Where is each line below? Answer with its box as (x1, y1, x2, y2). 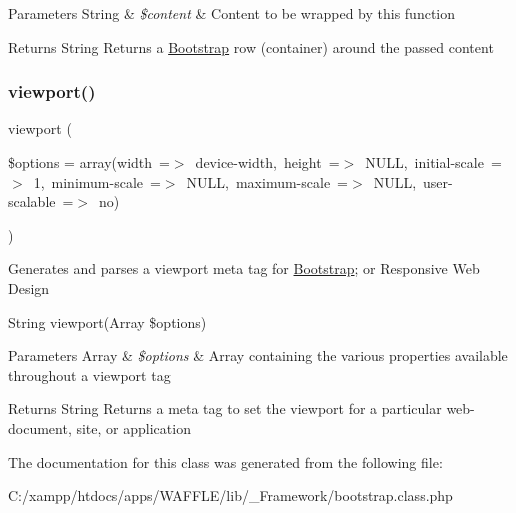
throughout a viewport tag (8, 364, 171, 385)
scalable (8, 191, 56, 212)
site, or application (76, 417, 191, 438)
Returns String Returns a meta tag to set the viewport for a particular (8, 398, 442, 419)
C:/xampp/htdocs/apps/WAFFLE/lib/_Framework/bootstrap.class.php (8, 485, 453, 506)
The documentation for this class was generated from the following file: (8, 451, 443, 472)
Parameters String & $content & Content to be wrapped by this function (8, 3, 456, 23)
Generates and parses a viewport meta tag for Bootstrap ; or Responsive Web (8, 258, 480, 279)
